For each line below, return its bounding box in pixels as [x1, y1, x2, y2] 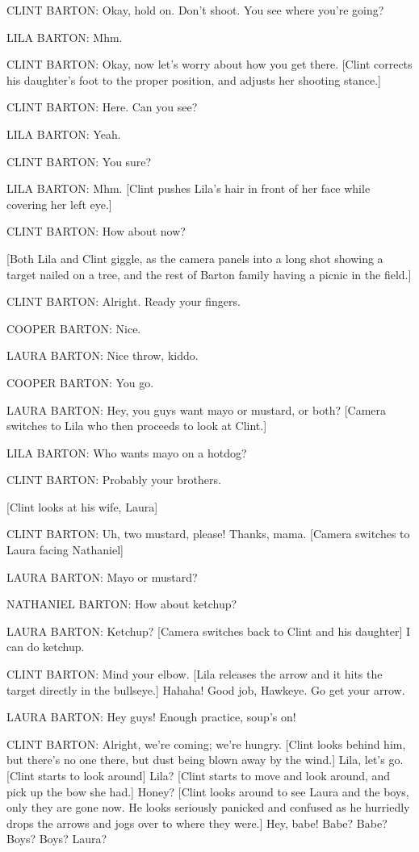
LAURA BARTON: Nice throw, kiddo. [6, 347, 199, 364]
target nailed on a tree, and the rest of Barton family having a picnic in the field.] [6, 265, 412, 282]
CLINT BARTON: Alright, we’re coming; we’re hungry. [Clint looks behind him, [6, 735, 406, 752]
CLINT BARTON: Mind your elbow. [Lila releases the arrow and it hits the [6, 666, 383, 683]
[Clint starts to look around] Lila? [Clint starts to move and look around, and [6, 767, 391, 783]
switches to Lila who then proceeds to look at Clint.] [6, 417, 267, 434]
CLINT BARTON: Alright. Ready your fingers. [6, 293, 241, 310]
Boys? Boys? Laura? [6, 830, 107, 847]
